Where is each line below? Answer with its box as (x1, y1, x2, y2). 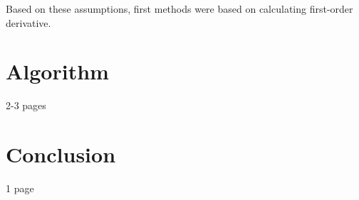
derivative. (6, 15, 51, 30)
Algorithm (6, 57, 109, 86)
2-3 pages (6, 98, 46, 113)
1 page (6, 181, 34, 196)
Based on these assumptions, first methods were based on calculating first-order (6, 1, 353, 16)
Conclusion (6, 140, 116, 169)
